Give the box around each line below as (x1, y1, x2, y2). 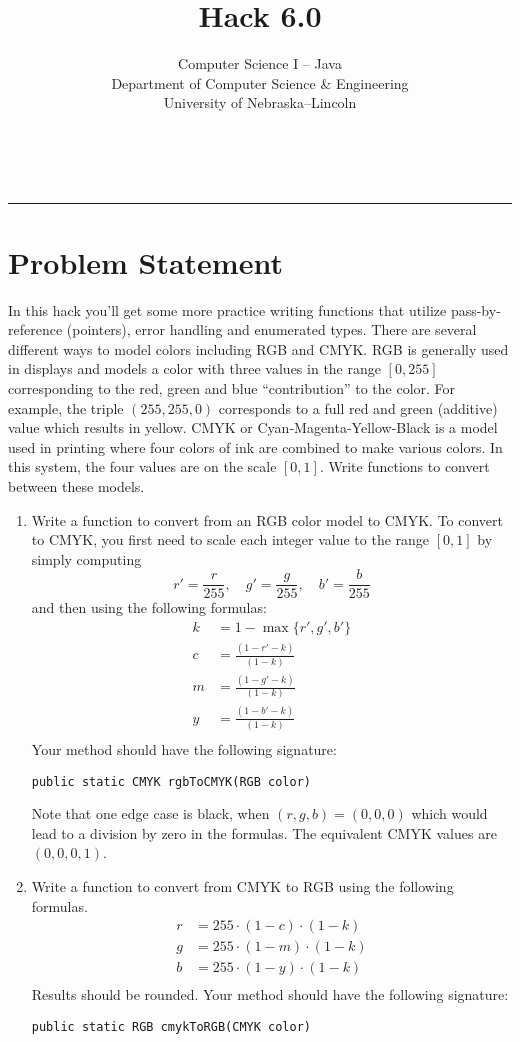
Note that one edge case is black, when (31, 803, 270, 824)
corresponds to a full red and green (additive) (218, 397, 498, 418)
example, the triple (8, 397, 124, 418)
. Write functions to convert (319, 456, 490, 477)
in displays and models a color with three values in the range (8, 358, 381, 379)
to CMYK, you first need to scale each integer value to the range (31, 529, 430, 550)
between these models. (8, 475, 145, 496)
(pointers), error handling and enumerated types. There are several (66, 319, 477, 340)
